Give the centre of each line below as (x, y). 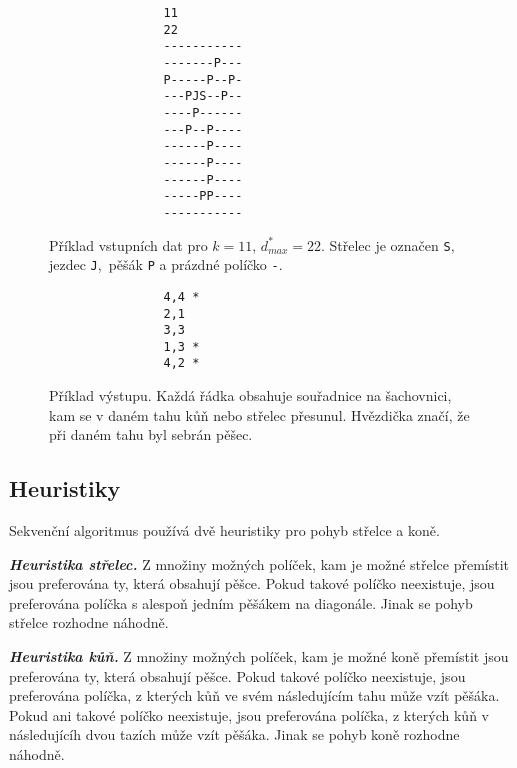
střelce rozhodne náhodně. (89, 622)
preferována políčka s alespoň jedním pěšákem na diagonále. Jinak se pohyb (241, 602)
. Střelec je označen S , (387, 244)
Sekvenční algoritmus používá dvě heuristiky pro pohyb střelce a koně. (224, 530)
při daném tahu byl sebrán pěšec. (151, 434)
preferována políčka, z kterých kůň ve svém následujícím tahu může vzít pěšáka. (254, 695)
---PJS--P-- (203, 96)
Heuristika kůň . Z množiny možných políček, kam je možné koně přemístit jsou (259, 656)
